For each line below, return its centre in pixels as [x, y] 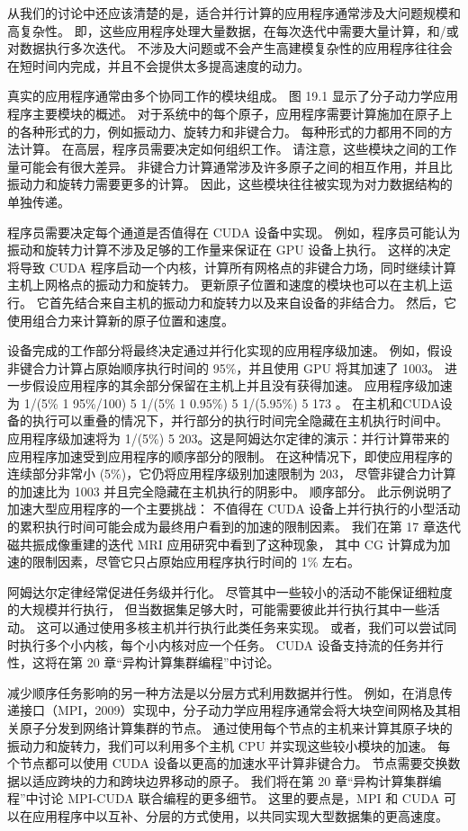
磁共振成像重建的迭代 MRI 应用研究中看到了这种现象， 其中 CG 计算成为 [223, 544]
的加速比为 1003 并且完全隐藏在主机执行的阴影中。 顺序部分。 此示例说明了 [230, 491]
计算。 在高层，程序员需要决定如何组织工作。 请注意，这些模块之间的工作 [238, 149]
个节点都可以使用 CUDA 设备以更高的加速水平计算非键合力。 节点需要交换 [228, 763]
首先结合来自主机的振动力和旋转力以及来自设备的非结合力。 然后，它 [253, 302]
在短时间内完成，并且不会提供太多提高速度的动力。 [158, 65]
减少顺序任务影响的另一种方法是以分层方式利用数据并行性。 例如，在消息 [224, 692]
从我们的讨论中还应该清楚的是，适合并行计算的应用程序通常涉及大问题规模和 [234, 13]
